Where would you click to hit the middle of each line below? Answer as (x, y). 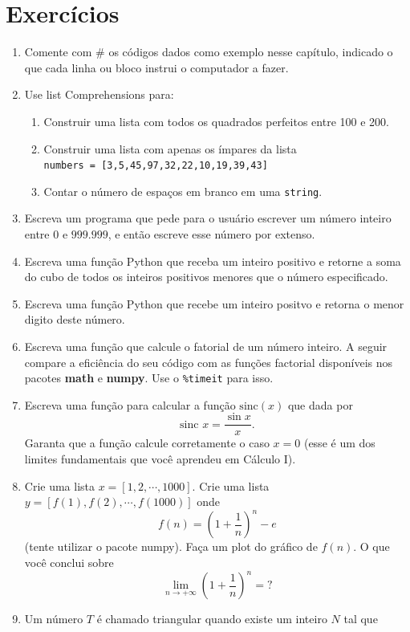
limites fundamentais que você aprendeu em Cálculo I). (160, 459)
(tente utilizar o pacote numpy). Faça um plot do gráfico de (171, 546)
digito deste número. (75, 319)
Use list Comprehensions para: (99, 94)
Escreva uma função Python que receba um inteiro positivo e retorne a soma (213, 261)
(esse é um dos (339, 443)
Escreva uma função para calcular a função (130, 404)
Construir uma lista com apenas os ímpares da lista (170, 148)
